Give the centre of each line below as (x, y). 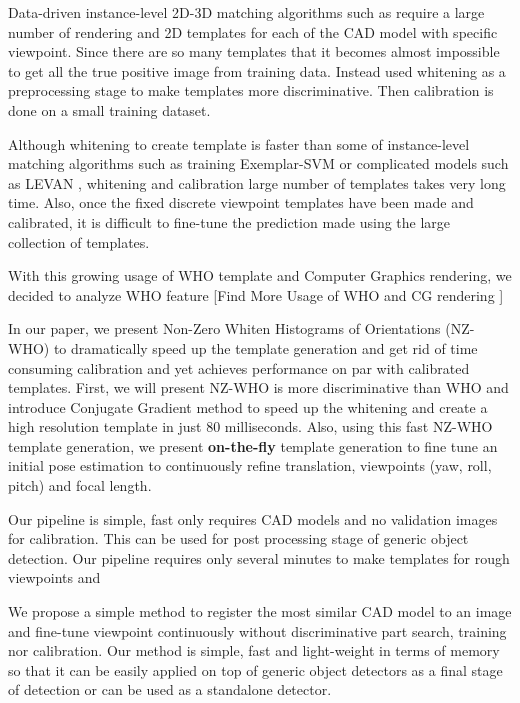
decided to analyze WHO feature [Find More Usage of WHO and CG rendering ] (256, 294)
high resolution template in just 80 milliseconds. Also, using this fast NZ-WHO (250, 426)
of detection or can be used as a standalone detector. (170, 689)
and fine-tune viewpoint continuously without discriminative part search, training (257, 630)
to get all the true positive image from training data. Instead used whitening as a (257, 70)
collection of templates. (79, 241)
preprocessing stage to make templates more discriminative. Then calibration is (251, 90)
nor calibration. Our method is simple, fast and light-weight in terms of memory (254, 650)
